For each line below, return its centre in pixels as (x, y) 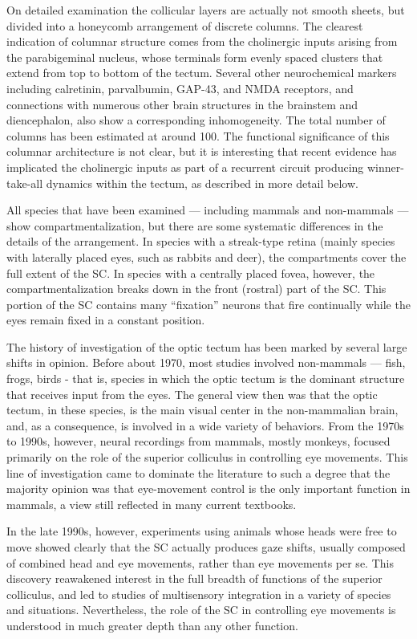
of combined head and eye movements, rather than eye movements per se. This (200, 562)
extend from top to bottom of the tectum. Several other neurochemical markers (202, 73)
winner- (386, 167)
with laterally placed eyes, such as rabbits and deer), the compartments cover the (206, 256)
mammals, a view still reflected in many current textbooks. (152, 504)
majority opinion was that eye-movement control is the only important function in (208, 488)
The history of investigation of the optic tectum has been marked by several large (207, 346)
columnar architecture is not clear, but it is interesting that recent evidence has (202, 151)
